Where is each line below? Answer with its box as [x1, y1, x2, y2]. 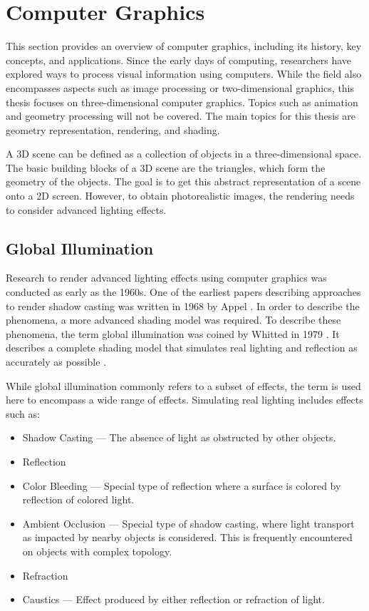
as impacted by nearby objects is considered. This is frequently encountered [22, 530, 353, 545]
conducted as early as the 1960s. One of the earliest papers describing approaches [6, 284, 361, 299]
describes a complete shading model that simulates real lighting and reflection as [6, 340, 358, 355]
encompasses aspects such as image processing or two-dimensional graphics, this [6, 80, 355, 95]
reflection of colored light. [22, 492, 135, 507]
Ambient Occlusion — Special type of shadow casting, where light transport [22, 515, 355, 530]
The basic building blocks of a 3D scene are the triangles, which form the [6, 160, 326, 175]
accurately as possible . [6, 354, 107, 369]
